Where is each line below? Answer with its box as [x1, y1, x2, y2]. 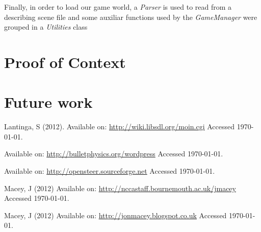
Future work [4, 91, 93, 112]
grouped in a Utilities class [4, 21, 88, 32]
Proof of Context [4, 51, 126, 72]
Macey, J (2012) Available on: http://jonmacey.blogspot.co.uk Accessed [4, 210, 227, 220]
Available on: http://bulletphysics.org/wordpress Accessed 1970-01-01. [4, 148, 223, 159]
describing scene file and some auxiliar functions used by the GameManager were [4, 11, 257, 22]
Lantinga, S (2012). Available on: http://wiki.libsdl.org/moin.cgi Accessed [4, 121, 235, 132]
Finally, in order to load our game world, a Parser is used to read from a [4, 2, 232, 12]
